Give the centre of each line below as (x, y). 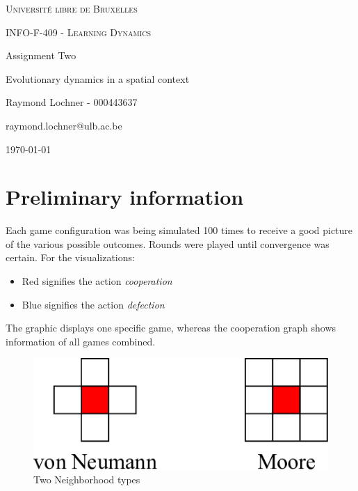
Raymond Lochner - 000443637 (72, 102)
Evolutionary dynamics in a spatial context (98, 78)
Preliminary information (125, 197)
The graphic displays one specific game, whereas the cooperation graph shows (171, 328)
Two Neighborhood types (87, 480)
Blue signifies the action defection (93, 304)
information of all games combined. (81, 341)
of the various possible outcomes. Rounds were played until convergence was (168, 243)
